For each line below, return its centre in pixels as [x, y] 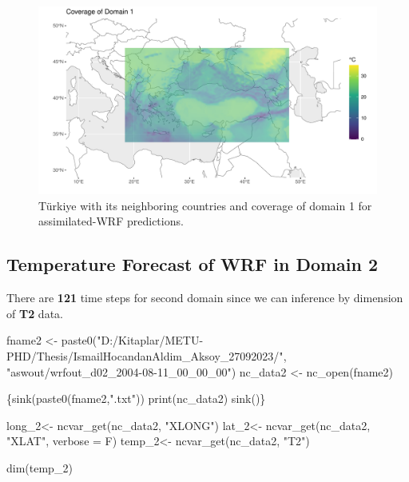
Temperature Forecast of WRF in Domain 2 [193, 264]
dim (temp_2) [40, 467]
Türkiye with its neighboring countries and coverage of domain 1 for [205, 205]
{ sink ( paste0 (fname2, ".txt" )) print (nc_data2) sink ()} [136, 398]
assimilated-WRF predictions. [111, 221]
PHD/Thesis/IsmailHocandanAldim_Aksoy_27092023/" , [147, 355]
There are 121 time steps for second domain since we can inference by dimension [205, 298]
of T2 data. [35, 313]
